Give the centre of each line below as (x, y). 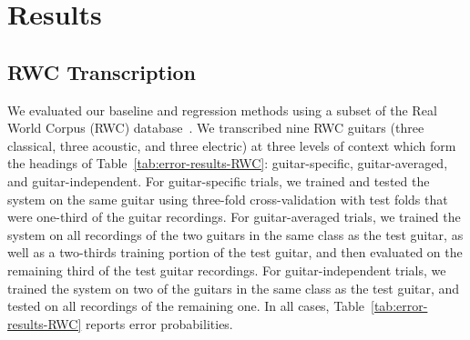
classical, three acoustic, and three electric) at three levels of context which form (232, 145)
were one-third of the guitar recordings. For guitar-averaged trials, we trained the (234, 217)
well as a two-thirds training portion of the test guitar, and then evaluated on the (235, 252)
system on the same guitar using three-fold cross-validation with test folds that (228, 199)
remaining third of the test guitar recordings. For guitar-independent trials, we (227, 270)
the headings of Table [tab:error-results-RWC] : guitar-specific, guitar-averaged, (228, 163)
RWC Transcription (102, 71)
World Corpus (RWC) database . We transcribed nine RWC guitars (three (216, 128)
